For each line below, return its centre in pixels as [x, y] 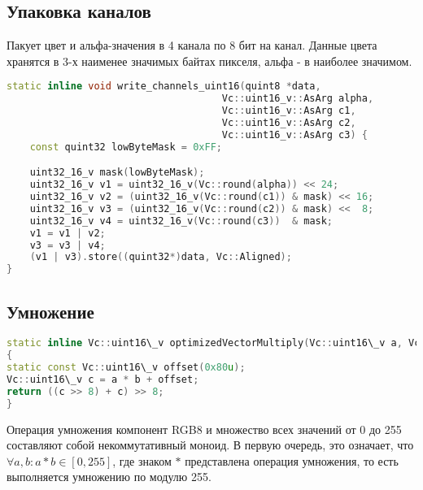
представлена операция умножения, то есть [292, 460]
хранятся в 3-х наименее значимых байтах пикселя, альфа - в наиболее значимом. [209, 61]
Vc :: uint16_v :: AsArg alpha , [298, 99]
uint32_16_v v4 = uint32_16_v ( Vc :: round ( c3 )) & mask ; [181, 221]
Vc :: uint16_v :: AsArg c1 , [289, 111]
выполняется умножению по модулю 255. [109, 477]
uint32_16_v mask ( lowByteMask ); [117, 173]
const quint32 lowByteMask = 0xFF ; [126, 147]
